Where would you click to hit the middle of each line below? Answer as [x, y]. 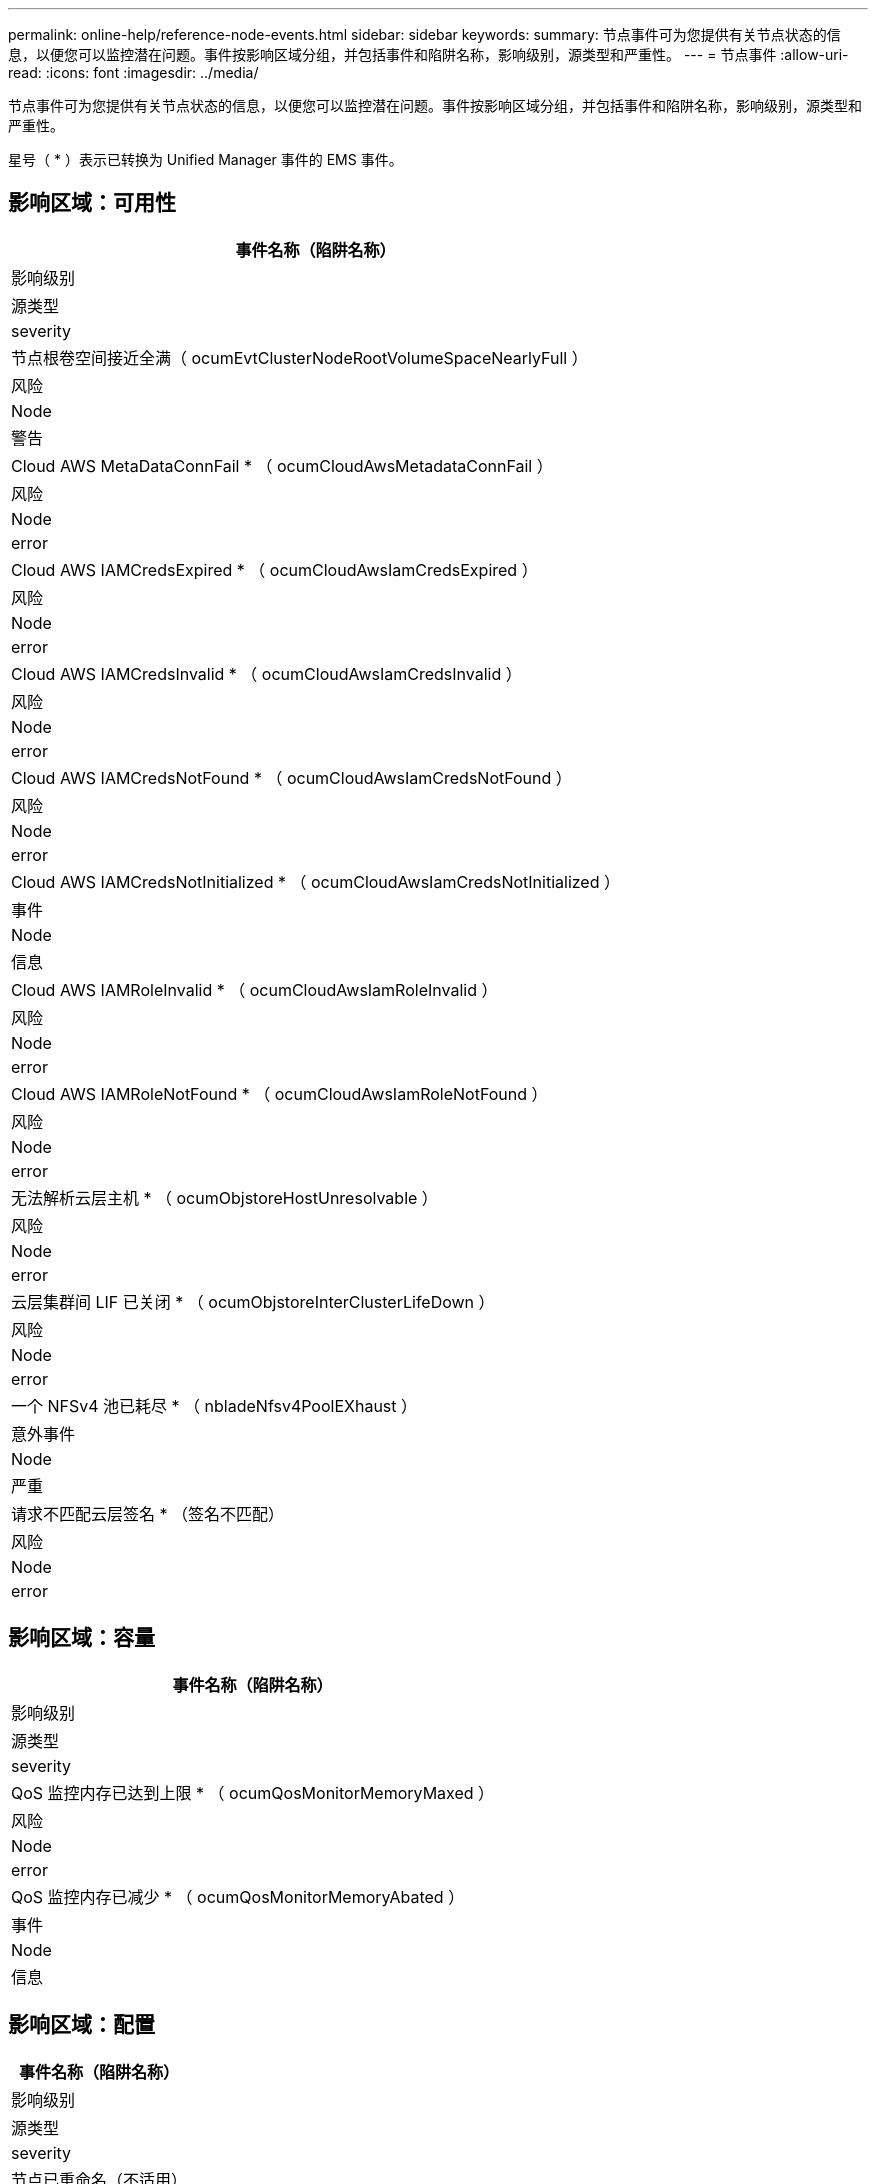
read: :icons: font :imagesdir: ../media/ [133, 72]
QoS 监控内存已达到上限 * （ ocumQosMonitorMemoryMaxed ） [253, 1792]
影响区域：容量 [81, 1638]
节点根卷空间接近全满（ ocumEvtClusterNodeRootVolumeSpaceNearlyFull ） [299, 357]
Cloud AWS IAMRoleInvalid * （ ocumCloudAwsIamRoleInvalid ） [254, 989]
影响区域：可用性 [92, 203]
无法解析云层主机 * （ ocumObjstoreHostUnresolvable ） [224, 1197]
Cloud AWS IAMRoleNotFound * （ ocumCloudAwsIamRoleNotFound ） [279, 1093]
